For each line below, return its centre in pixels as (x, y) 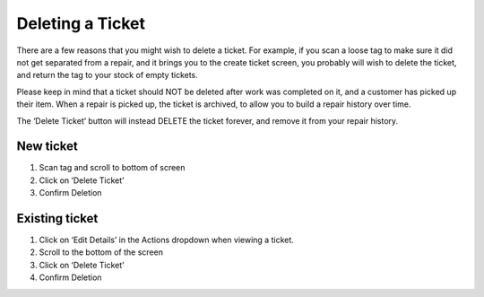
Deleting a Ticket (81, 23)
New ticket (47, 147)
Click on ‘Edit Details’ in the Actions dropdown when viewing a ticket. (167, 240)
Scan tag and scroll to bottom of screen (112, 168)
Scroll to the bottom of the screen (101, 252)
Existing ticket (57, 218)
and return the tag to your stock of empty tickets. (108, 75)
